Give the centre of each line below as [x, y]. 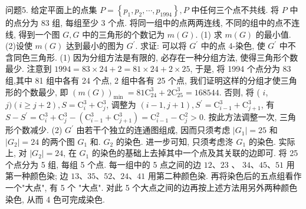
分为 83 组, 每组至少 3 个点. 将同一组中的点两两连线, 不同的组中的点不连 [161, 22]
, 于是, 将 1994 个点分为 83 [241, 69]
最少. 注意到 [29, 69]
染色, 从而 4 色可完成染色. [55, 199]
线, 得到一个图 [33, 34]
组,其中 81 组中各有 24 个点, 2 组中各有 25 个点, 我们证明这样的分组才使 [143, 80]
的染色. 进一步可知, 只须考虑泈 [175, 141]
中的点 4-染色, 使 [233, 46]
